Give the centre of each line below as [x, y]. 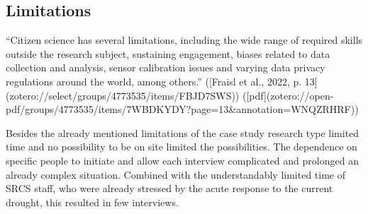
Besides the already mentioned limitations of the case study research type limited [183, 132]
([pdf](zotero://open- [288, 95]
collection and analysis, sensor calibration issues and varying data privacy [166, 67]
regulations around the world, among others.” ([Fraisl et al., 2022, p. [154, 81]
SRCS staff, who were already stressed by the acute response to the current [169, 188]
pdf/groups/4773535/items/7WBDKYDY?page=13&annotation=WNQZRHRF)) [182, 109]
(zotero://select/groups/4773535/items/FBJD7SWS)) [123, 95]
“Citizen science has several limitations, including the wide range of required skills [184, 40]
